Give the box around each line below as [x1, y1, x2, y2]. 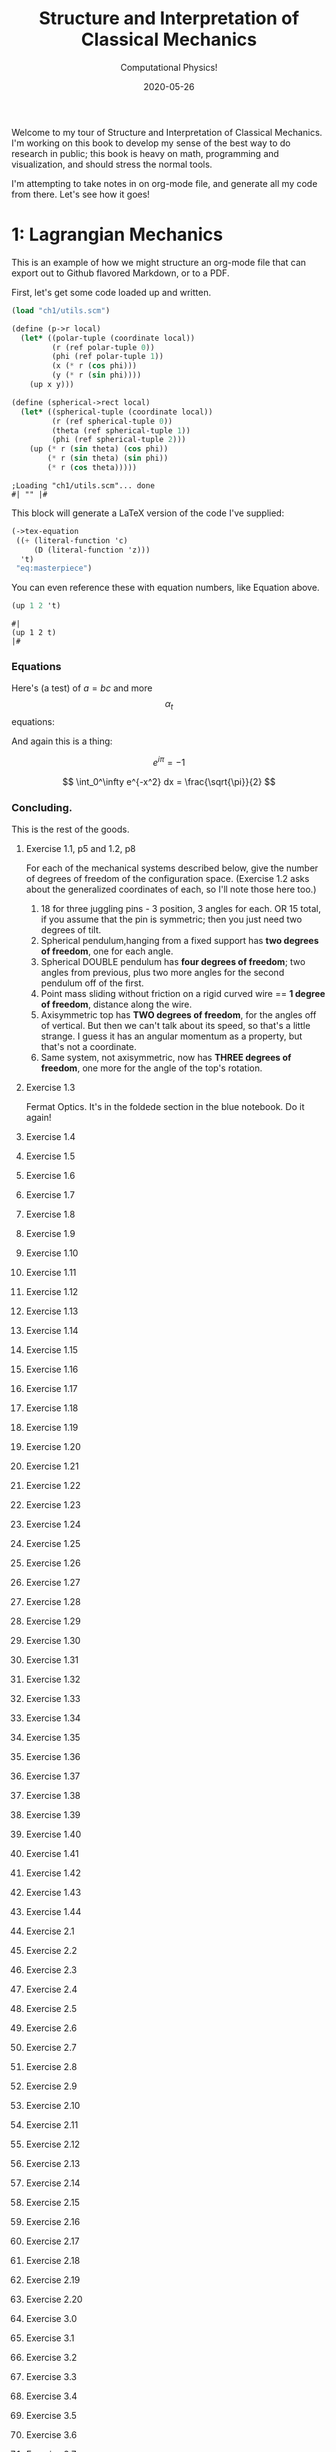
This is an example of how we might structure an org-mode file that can [11, 256, 307, 268]
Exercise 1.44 [25, 1906, 82, 1918]
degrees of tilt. [40, 924, 102, 936]
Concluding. [11, 800, 73, 814]
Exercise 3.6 [25, 2429, 78, 2441]
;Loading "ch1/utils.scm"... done [11, 480, 156, 491]
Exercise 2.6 [25, 2022, 78, 2034]
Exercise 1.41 [25, 1848, 79, 1860]
